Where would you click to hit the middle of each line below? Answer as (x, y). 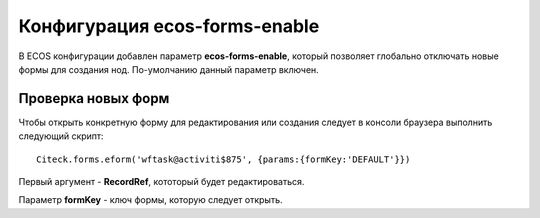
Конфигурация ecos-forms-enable (169, 26)
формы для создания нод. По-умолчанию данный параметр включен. (168, 69)
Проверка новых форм (94, 98)
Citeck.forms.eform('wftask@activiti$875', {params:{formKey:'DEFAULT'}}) (223, 159)
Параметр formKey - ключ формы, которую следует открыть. (150, 200)
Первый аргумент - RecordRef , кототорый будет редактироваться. (161, 182)
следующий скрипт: (61, 136)
